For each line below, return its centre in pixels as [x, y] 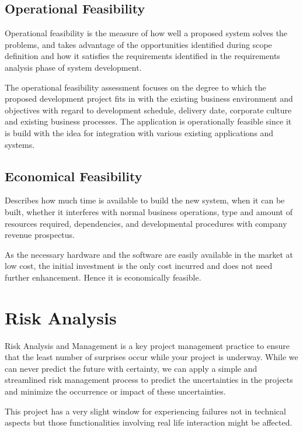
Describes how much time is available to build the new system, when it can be [145, 200]
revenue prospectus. [40, 235]
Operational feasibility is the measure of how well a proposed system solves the [146, 33]
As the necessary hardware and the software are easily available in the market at [149, 254]
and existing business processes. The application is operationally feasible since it [148, 121]
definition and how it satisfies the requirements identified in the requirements [142, 56]
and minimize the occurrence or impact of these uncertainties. [115, 391]
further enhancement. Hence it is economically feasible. [103, 277]
